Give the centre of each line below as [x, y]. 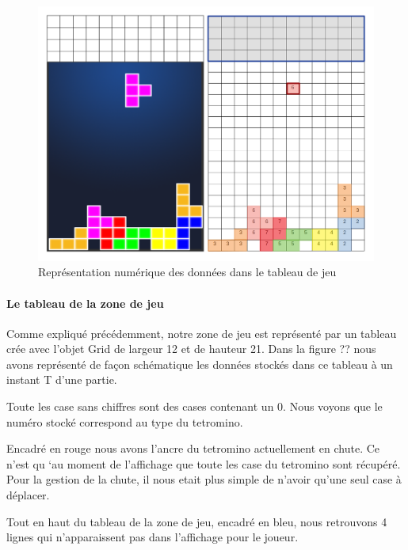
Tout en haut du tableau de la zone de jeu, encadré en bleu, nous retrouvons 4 [197, 521]
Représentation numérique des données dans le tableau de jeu [187, 272]
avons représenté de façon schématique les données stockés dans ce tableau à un [200, 364]
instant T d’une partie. [62, 379]
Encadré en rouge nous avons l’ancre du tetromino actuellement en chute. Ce [193, 448]
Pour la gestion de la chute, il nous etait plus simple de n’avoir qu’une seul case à [204, 479]
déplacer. [28, 495]
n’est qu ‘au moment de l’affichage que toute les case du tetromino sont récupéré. [204, 463]
